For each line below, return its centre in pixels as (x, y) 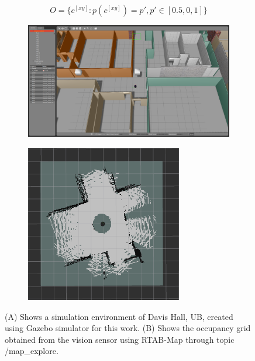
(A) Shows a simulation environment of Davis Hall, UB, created (119, 316)
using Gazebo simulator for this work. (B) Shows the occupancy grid (128, 328)
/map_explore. (32, 351)
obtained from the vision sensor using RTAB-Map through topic (120, 339)
